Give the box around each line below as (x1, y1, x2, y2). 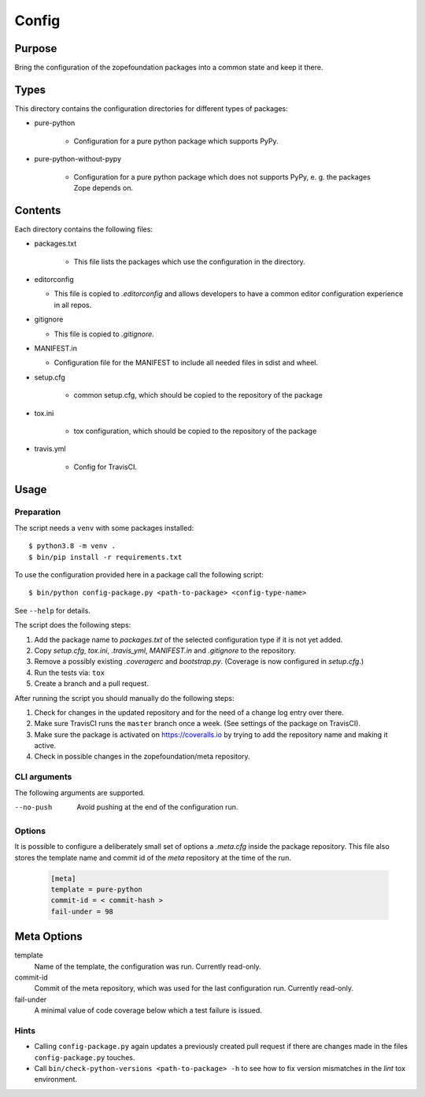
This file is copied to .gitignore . (54, 329, 155, 339)
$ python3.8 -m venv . (28, 542, 116, 550)
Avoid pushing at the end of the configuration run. (76, 802, 238, 812)
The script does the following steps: (14, 621, 131, 630)
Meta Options (14, 930, 83, 943)
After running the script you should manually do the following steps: (14, 693, 235, 702)
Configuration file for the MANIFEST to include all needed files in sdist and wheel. (54, 358, 319, 368)
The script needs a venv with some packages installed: (14, 523, 194, 532)
